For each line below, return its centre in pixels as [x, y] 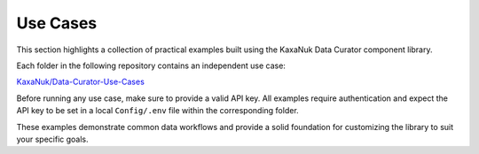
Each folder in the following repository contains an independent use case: [151, 65]
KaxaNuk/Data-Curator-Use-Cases [81, 82]
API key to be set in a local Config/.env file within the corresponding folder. [157, 111]
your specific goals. [52, 139]
